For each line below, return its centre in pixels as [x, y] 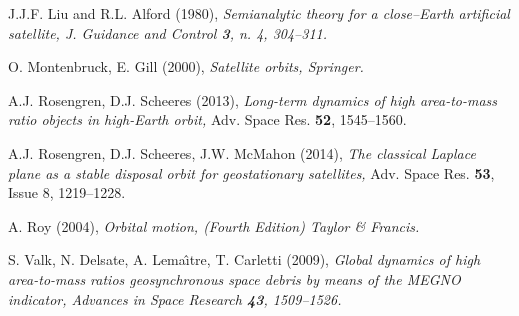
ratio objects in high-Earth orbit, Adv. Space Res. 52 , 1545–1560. [207, 119]
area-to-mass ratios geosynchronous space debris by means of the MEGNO [234, 278]
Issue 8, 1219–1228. [67, 192]
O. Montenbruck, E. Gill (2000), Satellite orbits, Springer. [186, 66]
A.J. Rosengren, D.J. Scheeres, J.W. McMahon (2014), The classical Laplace [242, 152]
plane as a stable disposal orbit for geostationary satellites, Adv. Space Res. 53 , [251, 172]
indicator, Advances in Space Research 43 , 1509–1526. [175, 298]
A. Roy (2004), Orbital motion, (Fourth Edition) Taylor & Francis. [214, 225]
